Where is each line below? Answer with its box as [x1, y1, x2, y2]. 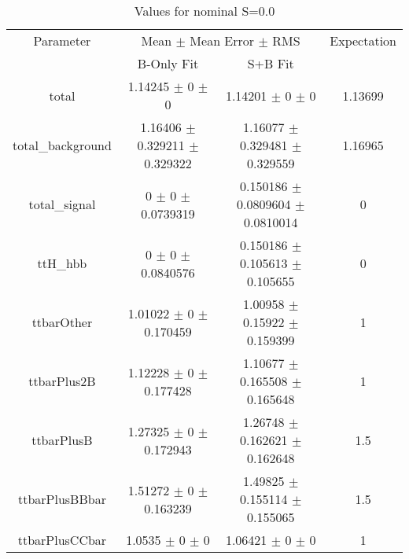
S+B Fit [247, 54, 294, 72]
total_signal [28, 195, 96, 213]
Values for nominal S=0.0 [134, 2, 275, 20]
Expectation [330, 31, 396, 50]
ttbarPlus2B [28, 372, 96, 390]
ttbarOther [31, 313, 93, 331]
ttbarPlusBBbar [17, 490, 106, 508]
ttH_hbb [37, 254, 87, 272]
